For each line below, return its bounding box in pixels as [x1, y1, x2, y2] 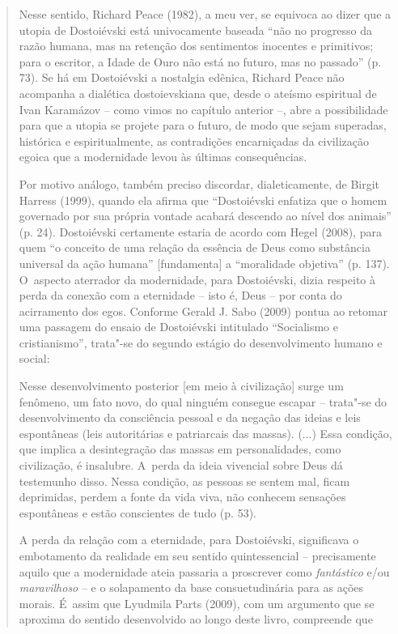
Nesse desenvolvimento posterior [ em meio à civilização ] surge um [19, 377, 344, 394]
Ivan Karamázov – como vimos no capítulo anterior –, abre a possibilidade [19, 100, 388, 117]
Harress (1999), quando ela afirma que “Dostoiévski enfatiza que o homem [19, 191, 387, 208]
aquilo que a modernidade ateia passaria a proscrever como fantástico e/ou [19, 563, 390, 580]
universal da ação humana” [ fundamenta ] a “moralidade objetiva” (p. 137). [19, 254, 390, 271]
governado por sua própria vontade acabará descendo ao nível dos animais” [19, 207, 392, 224]
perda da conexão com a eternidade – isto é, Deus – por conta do [19, 287, 342, 304]
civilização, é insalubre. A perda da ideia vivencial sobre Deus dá [19, 457, 343, 474]
